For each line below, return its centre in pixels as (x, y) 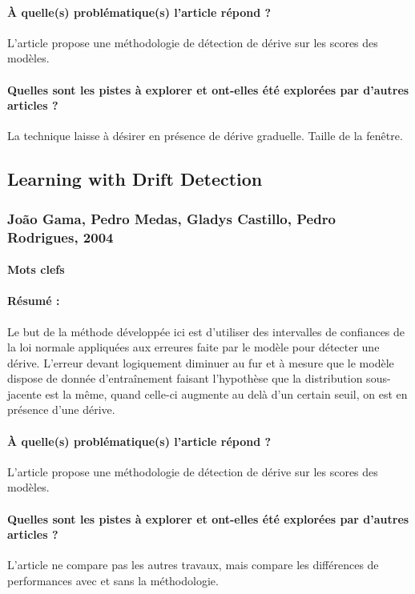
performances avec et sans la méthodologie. (113, 581)
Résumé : (34, 301)
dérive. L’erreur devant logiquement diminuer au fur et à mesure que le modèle (201, 362)
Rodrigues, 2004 (60, 237)
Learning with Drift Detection (135, 179)
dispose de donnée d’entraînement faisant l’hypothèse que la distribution (185, 378)
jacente (24, 393)
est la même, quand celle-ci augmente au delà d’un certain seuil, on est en (226, 393)
